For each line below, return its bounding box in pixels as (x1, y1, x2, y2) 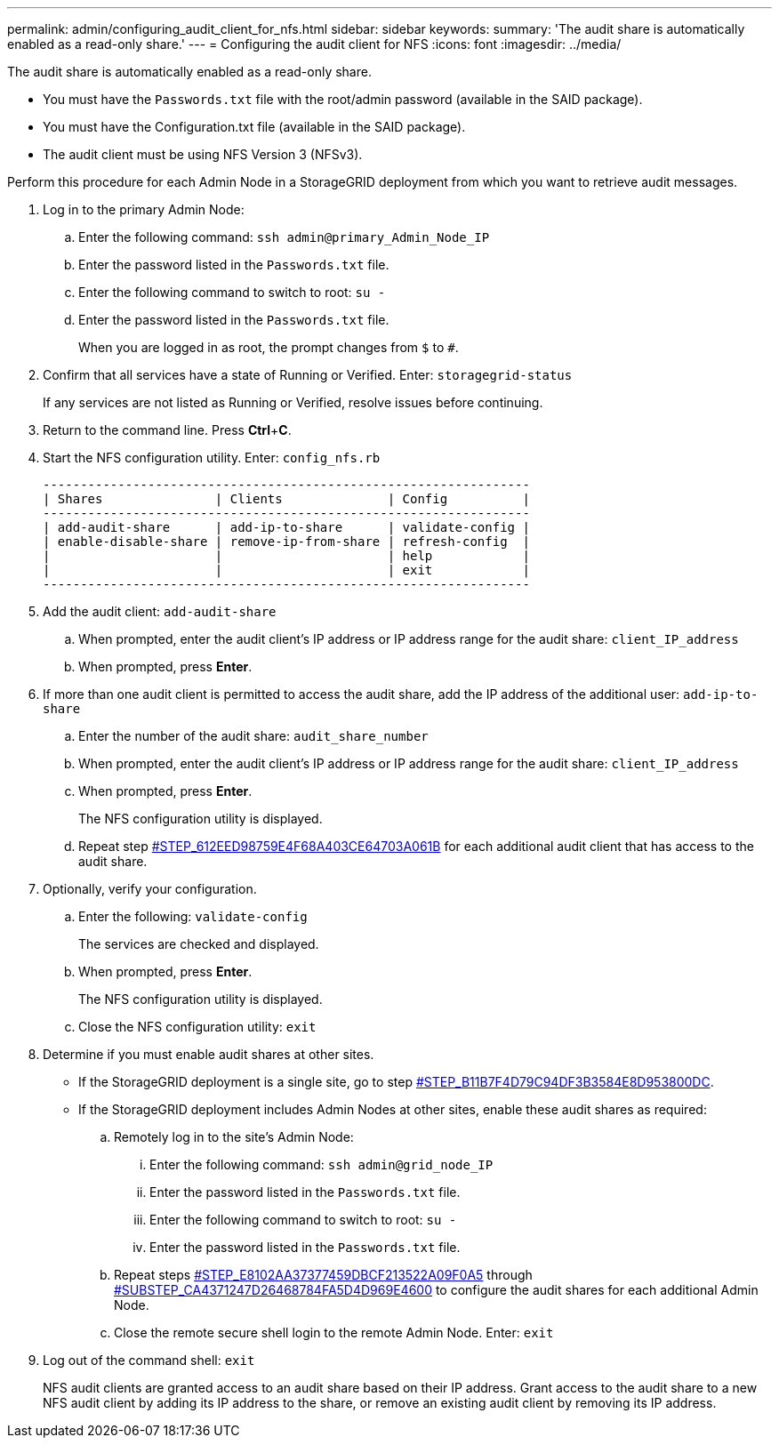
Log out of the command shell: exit (43, 1353, 255, 1368)
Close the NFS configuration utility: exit (78, 1019, 317, 1034)
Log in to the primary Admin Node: (43, 202, 245, 217)
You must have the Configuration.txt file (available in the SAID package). (43, 119, 466, 134)
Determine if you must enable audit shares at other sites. (43, 1047, 374, 1062)
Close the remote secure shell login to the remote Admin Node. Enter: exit (114, 1325, 554, 1340)
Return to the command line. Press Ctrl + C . (43, 422, 292, 438)
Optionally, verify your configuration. (43, 881, 257, 896)
